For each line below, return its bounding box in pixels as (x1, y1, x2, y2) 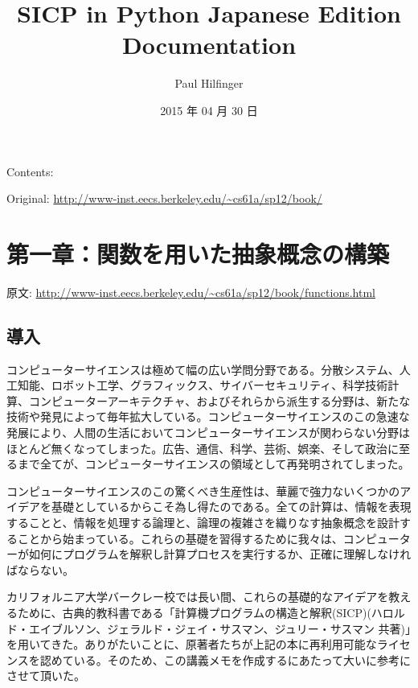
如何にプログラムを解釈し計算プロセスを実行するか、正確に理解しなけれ (28, 546, 412, 562)
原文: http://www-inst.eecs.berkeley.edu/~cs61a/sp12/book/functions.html (6, 283, 375, 300)
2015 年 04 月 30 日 (160, 101, 258, 118)
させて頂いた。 (6, 667, 85, 684)
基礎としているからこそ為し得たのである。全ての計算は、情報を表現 (51, 498, 412, 515)
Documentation (121, 28, 297, 61)
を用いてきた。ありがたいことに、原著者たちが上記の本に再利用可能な (6, 636, 377, 653)
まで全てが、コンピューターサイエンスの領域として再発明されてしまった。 (17, 455, 410, 472)
